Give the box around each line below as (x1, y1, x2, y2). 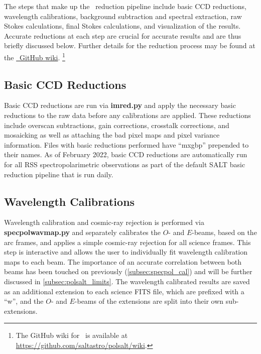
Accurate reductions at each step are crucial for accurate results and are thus (4, 30, 241, 41)
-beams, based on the (192, 226, 257, 237)
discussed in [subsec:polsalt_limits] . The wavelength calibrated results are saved (4, 276, 250, 286)
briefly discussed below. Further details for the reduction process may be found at (4, 40, 255, 51)
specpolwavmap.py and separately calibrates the (4, 226, 161, 237)
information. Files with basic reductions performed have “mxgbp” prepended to (4, 139, 249, 150)
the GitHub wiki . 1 (4, 50, 65, 62)
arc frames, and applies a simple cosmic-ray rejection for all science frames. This (4, 237, 251, 247)
